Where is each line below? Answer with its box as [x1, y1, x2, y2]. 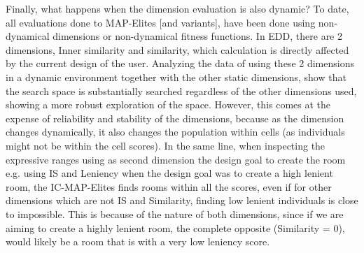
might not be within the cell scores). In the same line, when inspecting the [6, 138, 325, 152]
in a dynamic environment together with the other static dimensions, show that [6, 69, 346, 84]
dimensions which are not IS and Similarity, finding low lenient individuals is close [6, 193, 358, 208]
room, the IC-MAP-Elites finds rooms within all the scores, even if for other [6, 179, 332, 194]
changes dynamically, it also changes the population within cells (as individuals [6, 124, 345, 139]
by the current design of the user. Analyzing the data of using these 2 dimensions [6, 56, 354, 71]
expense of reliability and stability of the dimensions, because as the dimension [6, 110, 344, 125]
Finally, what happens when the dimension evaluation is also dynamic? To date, [6, 1, 349, 15]
